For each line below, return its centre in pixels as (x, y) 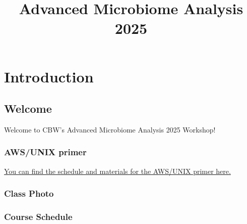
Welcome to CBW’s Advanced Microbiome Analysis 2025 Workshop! (110, 129)
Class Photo (29, 193)
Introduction (49, 76)
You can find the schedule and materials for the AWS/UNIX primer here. (117, 171)
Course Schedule (38, 217)
